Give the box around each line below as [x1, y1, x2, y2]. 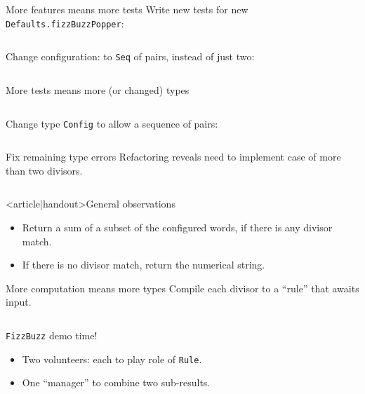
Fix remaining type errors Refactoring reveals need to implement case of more [6, 149, 341, 164]
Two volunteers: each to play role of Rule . [22, 351, 202, 366]
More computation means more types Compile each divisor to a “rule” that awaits [6, 280, 359, 295]
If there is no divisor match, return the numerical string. [22, 257, 265, 272]
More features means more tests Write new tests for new [6, 2, 248, 16]
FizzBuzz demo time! [6, 327, 98, 342]
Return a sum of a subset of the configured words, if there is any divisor [22, 219, 333, 234]
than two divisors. [6, 163, 83, 177]
